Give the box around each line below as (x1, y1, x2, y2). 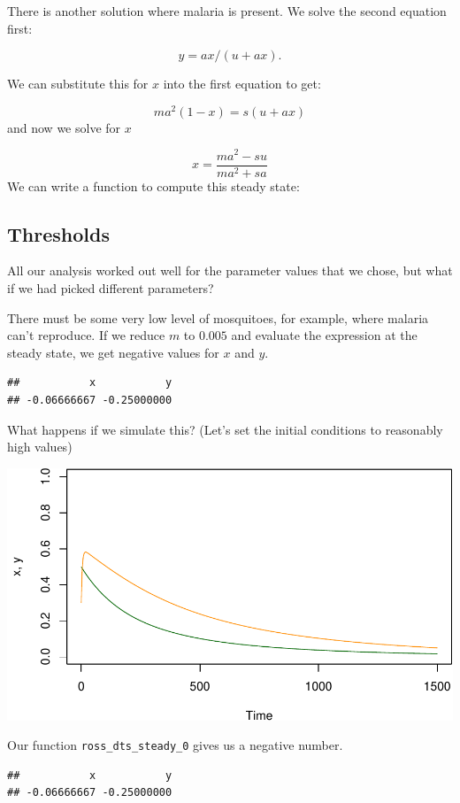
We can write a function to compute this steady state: (7, 176, 300, 195)
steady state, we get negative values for (7, 343, 219, 361)
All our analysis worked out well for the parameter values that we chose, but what (7, 261, 453, 280)
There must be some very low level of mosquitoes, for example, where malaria (7, 308, 429, 327)
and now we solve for (7, 118, 121, 136)
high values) (7, 437, 73, 456)
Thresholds (7, 220, 110, 247)
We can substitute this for (7, 74, 149, 93)
